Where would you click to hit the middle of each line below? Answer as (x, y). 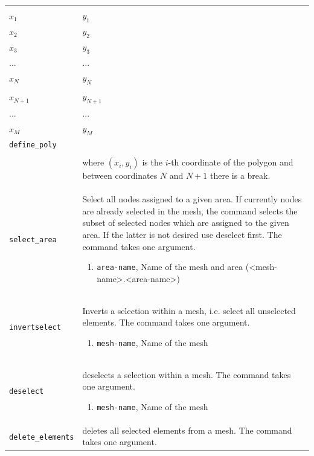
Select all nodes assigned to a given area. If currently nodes (192, 199)
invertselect (35, 328)
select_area (33, 240)
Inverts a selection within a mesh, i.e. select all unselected (189, 310)
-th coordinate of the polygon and (231, 162)
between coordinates (120, 175)
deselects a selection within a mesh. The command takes (187, 374)
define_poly (33, 145)
